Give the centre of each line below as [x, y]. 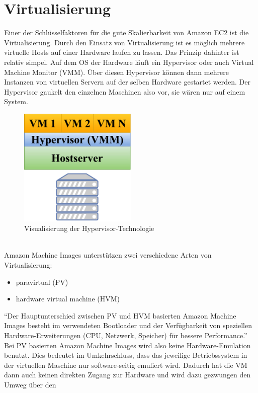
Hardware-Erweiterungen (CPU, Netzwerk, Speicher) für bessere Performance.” [126, 335]
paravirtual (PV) [42, 282]
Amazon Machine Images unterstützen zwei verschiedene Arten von [108, 255]
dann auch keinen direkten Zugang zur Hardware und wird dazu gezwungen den [127, 375]
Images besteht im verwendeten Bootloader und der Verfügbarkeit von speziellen [128, 325]
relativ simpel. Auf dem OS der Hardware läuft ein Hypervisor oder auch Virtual [129, 62]
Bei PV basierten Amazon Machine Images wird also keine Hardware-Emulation [127, 345]
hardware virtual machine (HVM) [68, 299]
